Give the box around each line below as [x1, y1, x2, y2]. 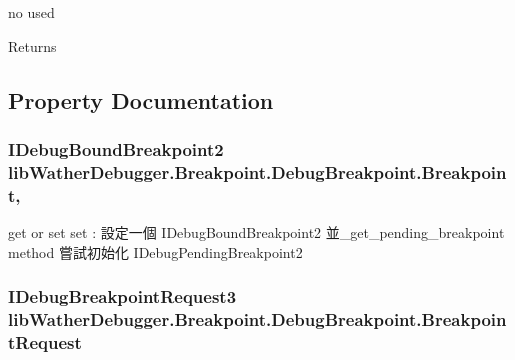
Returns [8, 35, 57, 56]
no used [8, 2, 55, 22]
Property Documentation [8, 84, 274, 115]
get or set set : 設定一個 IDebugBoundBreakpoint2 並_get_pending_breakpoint [8, 222, 505, 243]
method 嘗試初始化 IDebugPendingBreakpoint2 [8, 241, 303, 262]
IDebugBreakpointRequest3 [8, 284, 237, 309]
